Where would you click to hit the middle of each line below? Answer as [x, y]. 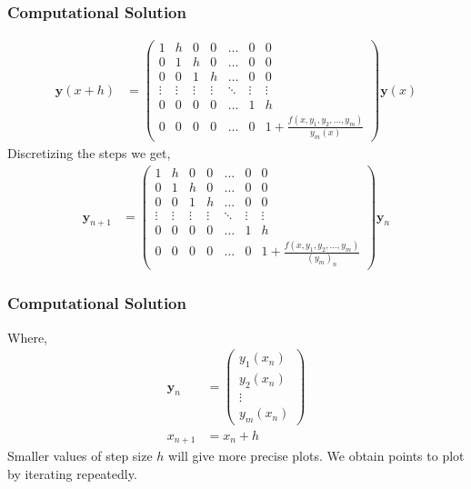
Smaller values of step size [80, 456]
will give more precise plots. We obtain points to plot [316, 456]
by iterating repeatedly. [72, 474]
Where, [27, 337]
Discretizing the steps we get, [89, 153]
